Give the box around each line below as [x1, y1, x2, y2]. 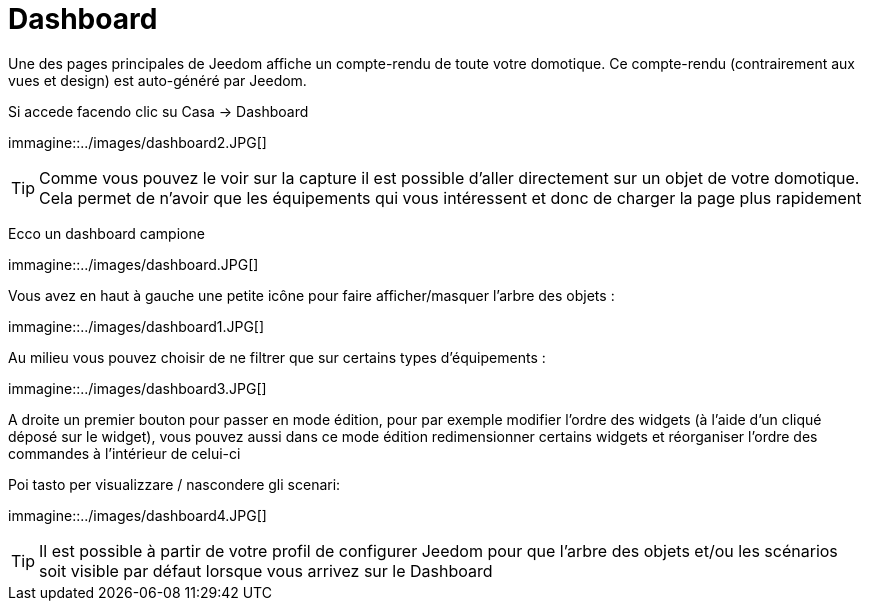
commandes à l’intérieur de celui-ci [8, 444, 241, 462]
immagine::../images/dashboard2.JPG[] [8, 133, 267, 151]
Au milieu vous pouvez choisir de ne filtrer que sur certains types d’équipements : [8, 348, 546, 366]
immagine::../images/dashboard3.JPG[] [8, 379, 267, 397]
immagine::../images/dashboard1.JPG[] [8, 317, 265, 335]
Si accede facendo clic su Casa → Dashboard [8, 102, 309, 120]
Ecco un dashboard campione [8, 224, 205, 242]
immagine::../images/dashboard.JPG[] [8, 255, 259, 273]
